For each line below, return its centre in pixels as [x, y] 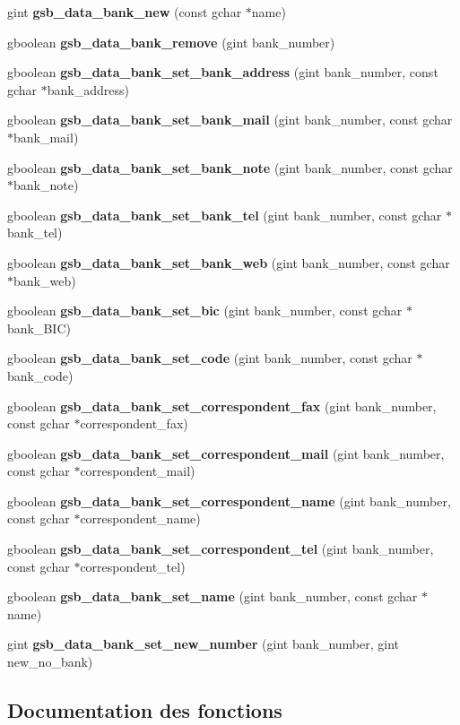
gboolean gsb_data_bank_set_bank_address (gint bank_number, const [223, 72]
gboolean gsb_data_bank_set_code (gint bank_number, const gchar [210, 358]
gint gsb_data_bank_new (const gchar [125, 12]
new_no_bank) [50, 662]
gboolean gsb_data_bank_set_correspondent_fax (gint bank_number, [222, 406]
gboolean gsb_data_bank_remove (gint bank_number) [171, 42]
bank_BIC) [39, 328]
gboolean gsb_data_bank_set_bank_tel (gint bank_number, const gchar [225, 215]
